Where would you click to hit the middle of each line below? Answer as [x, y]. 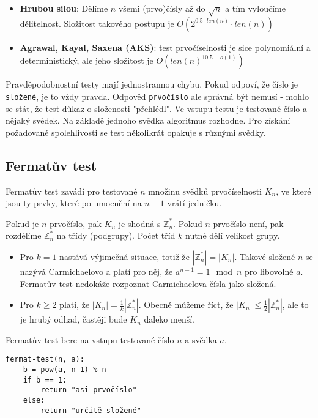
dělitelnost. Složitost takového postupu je [97, 23]
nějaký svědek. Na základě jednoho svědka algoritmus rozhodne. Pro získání [148, 120]
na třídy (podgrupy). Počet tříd [116, 235]
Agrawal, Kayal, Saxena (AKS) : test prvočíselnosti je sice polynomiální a [165, 47]
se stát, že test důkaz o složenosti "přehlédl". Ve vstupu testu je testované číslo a [156, 108]
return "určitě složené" [91, 410]
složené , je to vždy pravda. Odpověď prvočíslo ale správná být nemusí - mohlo [157, 96]
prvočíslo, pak [76, 223]
